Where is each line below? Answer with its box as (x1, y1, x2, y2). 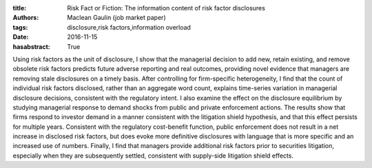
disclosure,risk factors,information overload (67, 23, 191, 31)
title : (12, 4, 27, 12)
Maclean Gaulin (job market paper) (67, 14, 166, 22)
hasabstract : (12, 42, 51, 51)
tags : (12, 23, 28, 31)
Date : (12, 33, 29, 41)
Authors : (12, 14, 39, 22)
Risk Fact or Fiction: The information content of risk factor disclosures (67, 4, 265, 12)
